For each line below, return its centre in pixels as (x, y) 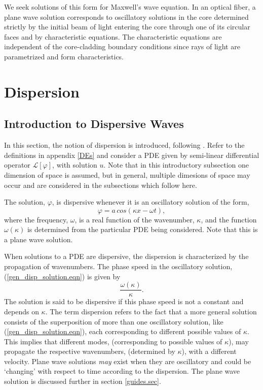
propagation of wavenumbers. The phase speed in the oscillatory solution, (118, 266)
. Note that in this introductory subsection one (176, 165)
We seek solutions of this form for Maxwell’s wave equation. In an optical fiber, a (130, 7)
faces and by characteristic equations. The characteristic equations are (113, 36)
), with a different (209, 351)
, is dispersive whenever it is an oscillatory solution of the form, (151, 202)
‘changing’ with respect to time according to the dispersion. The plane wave (122, 371)
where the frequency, (36, 219)
